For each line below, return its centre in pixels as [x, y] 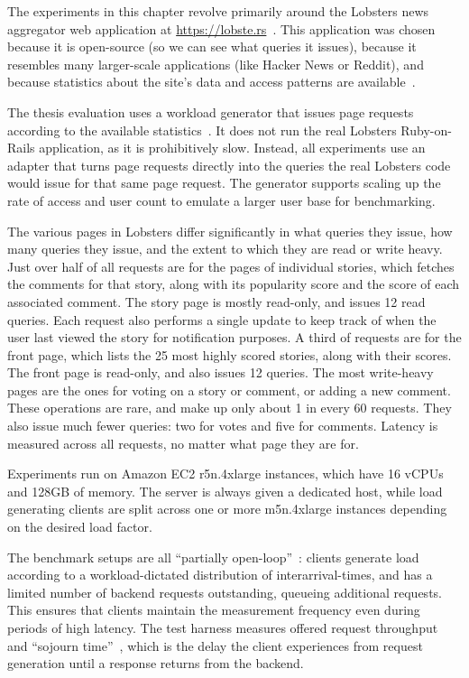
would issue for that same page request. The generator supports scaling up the [224, 183]
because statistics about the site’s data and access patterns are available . [212, 82]
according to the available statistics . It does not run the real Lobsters [202, 130]
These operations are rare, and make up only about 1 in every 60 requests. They [230, 408]
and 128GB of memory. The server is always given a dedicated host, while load [225, 491]
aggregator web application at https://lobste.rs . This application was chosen [221, 28]
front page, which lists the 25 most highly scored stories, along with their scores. [230, 354]
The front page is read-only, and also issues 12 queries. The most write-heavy [221, 372]
